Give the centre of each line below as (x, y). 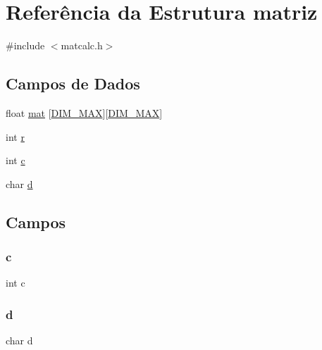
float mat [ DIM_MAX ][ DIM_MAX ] (84, 112)
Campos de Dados (73, 83)
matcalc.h (82, 45)
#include (25, 45)
